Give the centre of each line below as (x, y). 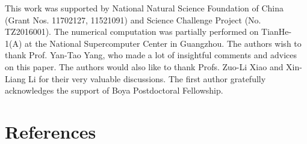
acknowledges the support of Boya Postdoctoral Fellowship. (114, 90)
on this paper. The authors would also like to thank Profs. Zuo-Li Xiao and (144, 66)
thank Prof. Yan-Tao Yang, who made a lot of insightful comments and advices (151, 55)
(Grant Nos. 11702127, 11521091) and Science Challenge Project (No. (133, 19)
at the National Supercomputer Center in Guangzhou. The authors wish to (163, 43)
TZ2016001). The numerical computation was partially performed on (132, 31)
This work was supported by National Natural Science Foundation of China (144, 8)
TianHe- (277, 31)
